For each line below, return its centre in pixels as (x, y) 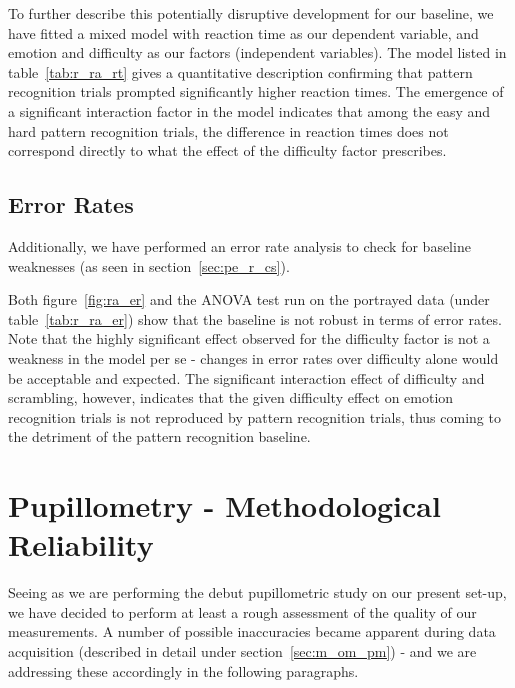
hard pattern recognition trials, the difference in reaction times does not (228, 130)
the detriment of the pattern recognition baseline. (159, 436)
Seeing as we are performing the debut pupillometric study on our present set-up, (257, 592)
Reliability (81, 544)
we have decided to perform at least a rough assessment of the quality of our (242, 611)
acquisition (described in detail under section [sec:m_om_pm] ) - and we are (242, 650)
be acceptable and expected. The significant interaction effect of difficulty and (246, 377)
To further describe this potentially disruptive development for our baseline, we (251, 13)
